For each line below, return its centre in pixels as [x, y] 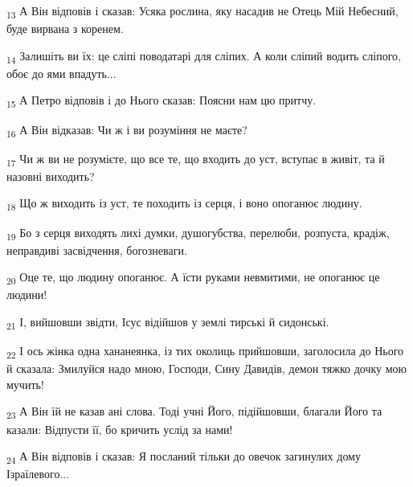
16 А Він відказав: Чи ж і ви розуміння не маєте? [127, 130]
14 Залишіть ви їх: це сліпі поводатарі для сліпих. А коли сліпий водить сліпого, [204, 56]
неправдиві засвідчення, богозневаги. [97, 250]
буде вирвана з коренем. [65, 29]
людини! [27, 295]
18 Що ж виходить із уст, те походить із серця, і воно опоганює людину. [184, 204]
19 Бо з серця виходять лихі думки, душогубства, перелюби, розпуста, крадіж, [198, 233]
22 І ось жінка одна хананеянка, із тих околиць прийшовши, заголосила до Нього [205, 352]
